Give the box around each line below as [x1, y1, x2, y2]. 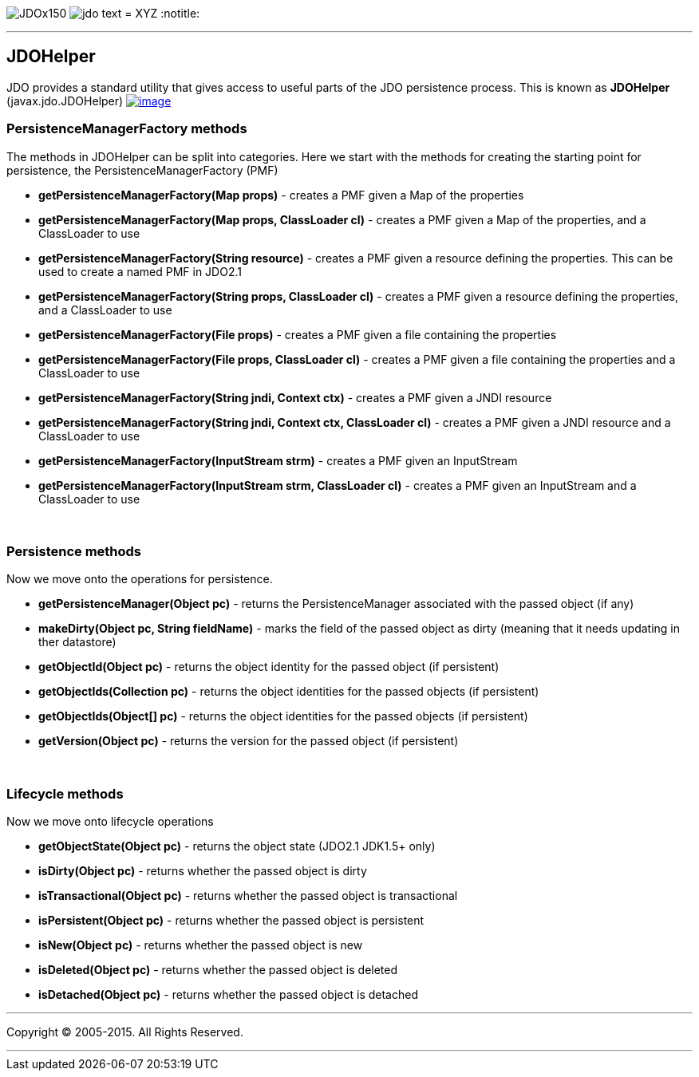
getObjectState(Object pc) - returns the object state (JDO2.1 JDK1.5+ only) [38, 839, 436, 854]
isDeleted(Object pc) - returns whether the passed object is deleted [38, 963, 398, 977]
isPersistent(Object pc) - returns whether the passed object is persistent [38, 913, 425, 928]
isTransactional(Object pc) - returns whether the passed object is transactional [38, 889, 458, 903]
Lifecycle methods [6, 785, 124, 802]
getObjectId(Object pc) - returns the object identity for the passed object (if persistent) [38, 660, 500, 674]
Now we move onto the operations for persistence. [6, 572, 273, 586]
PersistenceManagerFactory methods [6, 120, 247, 137]
